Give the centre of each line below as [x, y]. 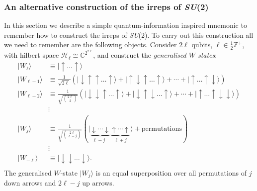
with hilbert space [32, 55]
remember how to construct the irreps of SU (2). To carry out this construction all [129, 35]
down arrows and [30, 183]
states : [207, 55]
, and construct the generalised [140, 55]
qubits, [202, 45]
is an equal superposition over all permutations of [171, 172]
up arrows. [98, 183]
